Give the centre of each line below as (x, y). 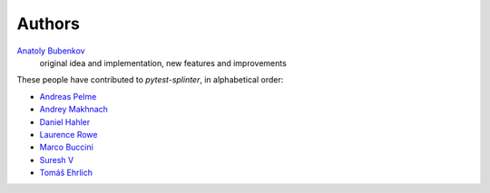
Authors (49, 24)
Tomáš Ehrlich (66, 173)
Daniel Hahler (65, 121)
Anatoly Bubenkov (51, 51)
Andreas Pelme (68, 96)
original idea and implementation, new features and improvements (163, 63)
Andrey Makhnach (74, 110)
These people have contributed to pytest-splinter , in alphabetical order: (150, 80)
